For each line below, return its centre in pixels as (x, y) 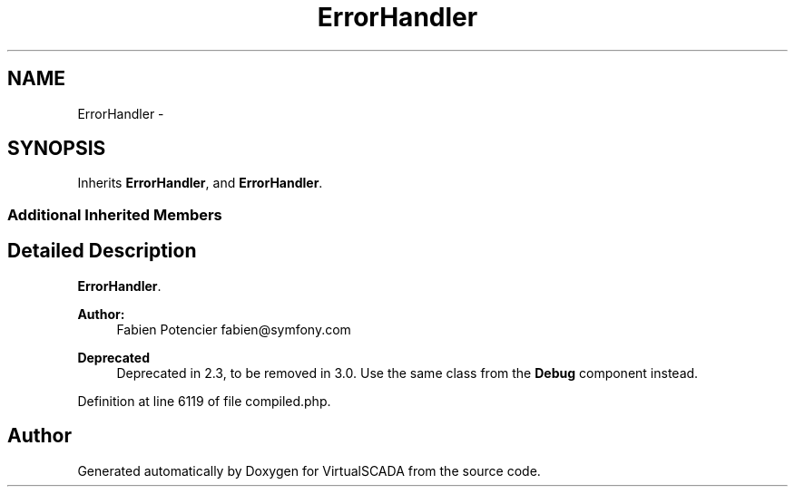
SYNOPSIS (57, 149)
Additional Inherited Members (115, 214)
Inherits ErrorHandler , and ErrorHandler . (200, 183)
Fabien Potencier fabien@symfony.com (234, 329)
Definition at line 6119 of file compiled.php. (204, 401)
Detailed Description (102, 251)
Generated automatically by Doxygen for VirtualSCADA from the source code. (309, 470)
